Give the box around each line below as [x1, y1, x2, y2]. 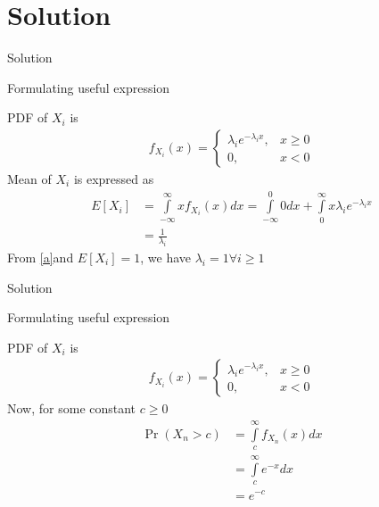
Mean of [7, 169, 52, 187]
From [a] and [7, 248, 74, 267]
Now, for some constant [7, 399, 136, 418]
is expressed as [73, 169, 154, 187]
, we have [140, 248, 192, 267]
